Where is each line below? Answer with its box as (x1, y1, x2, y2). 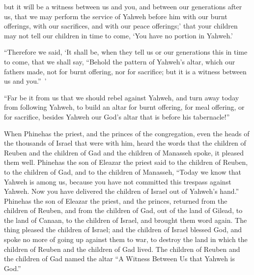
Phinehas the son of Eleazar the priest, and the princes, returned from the (4, 195, 227, 206)
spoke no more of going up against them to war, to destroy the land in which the (4, 234, 248, 244)
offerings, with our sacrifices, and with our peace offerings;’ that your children (4, 21, 238, 31)
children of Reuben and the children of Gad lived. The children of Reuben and (4, 244, 240, 254)
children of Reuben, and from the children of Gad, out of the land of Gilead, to (4, 205, 243, 215)
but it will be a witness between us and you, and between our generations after (4, 1, 242, 11)
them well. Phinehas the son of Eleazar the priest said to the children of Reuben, (4, 157, 248, 167)
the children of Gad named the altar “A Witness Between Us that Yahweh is (4, 253, 235, 264)
